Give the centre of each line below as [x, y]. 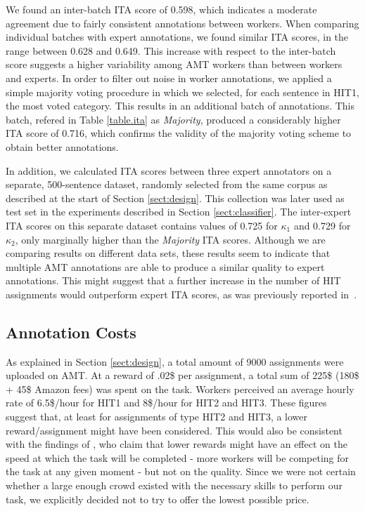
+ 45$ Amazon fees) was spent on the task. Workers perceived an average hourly [180, 389]
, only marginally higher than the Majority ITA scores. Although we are [170, 239]
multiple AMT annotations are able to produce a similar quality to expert [165, 266]
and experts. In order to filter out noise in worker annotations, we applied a [169, 78]
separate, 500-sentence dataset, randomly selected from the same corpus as [167, 184]
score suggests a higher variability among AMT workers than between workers [174, 64]
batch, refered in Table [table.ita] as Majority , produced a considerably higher [173, 119]
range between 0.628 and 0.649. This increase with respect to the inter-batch [171, 50]
